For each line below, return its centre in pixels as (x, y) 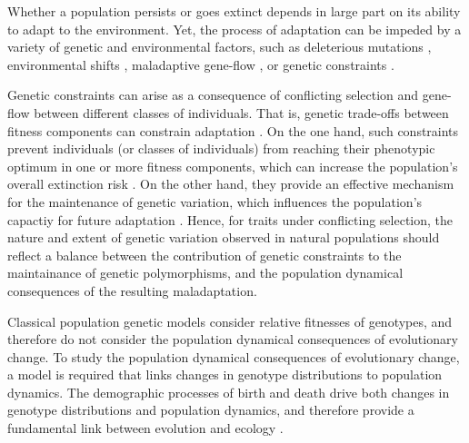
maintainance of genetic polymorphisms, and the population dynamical (205, 273)
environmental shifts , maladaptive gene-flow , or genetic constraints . (201, 64)
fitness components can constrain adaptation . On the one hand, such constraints (233, 130)
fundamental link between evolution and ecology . (145, 428)
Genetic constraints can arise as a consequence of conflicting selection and (213, 95)
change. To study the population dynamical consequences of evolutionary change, (234, 356)
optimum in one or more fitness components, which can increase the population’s (233, 166)
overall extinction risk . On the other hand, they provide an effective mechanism (231, 184)
